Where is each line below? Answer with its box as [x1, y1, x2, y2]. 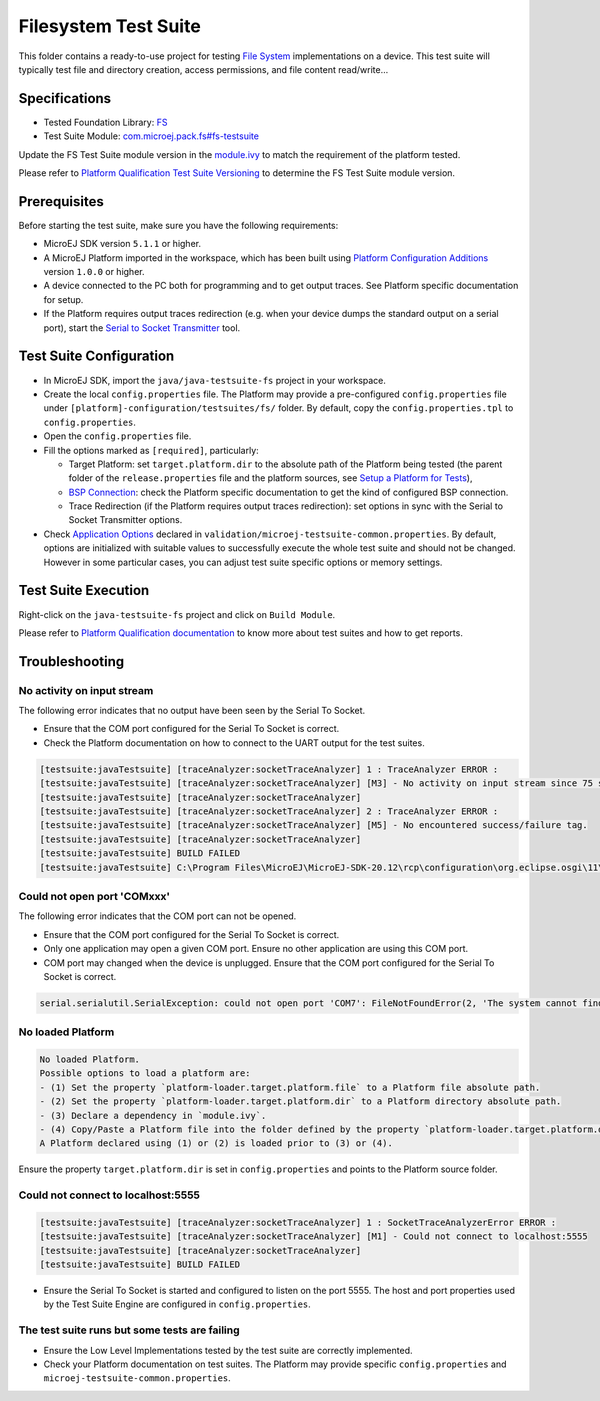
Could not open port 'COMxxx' [18, 889, 170, 903]
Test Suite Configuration [18, 348, 175, 365]
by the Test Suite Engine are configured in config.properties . [43, 1298, 312, 1310]
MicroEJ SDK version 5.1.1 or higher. [43, 238, 202, 250]
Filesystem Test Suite [18, 15, 202, 37]
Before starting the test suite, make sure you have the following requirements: [18, 219, 339, 231]
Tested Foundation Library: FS [43, 116, 168, 128]
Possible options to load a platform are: [39, 1068, 251, 1079]
